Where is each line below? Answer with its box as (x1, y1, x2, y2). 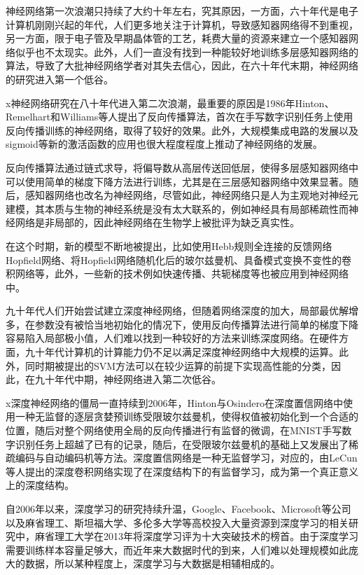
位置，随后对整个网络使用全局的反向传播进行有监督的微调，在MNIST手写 (6, 423, 342, 438)
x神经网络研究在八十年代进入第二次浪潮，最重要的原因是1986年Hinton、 (6, 95, 335, 110)
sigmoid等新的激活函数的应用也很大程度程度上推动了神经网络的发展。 (6, 137, 323, 151)
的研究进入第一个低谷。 (6, 71, 113, 86)
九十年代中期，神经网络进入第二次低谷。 (34, 372, 221, 387)
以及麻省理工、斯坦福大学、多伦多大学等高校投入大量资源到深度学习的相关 (6, 515, 349, 529)
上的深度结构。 (6, 478, 74, 492)
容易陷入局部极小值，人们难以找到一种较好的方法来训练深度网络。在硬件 (6, 331, 339, 345)
